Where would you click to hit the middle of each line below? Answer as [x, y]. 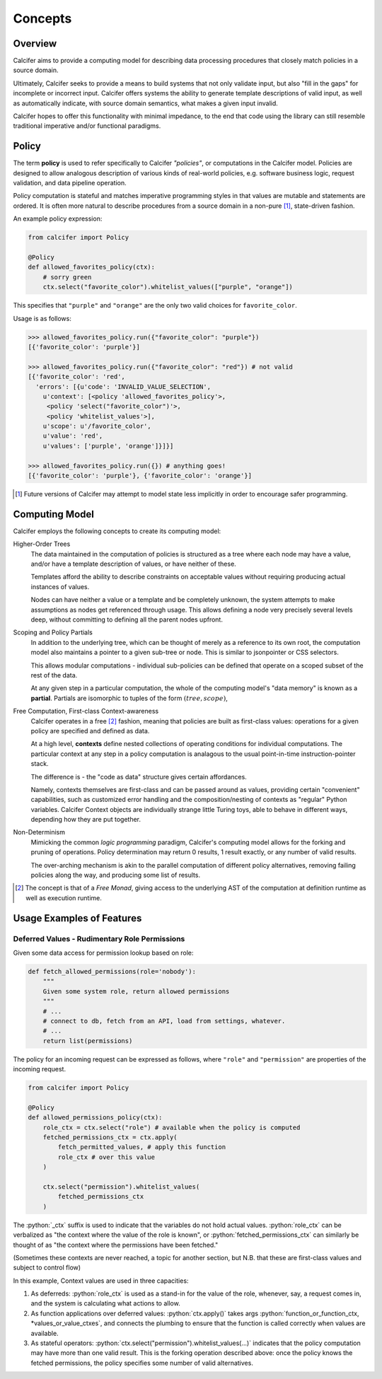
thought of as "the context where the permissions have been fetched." [116, 1245]
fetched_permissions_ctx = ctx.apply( [110, 1137]
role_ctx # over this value [106, 1157]
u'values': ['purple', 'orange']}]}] [108, 446]
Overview [35, 43]
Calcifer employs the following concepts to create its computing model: [117, 531]
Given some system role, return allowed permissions [136, 991]
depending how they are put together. [86, 820]
